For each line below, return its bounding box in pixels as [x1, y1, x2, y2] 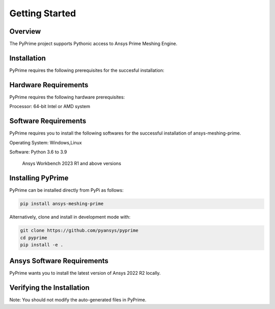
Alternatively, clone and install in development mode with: [9, 214, 131, 220]
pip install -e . [20, 242, 64, 247]
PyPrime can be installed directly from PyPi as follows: [9, 187, 124, 193]
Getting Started [9, 8, 76, 19]
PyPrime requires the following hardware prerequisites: [9, 94, 125, 100]
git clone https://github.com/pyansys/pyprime [20, 227, 139, 234]
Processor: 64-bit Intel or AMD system [9, 104, 91, 110]
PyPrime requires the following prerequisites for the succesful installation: [9, 67, 164, 73]
